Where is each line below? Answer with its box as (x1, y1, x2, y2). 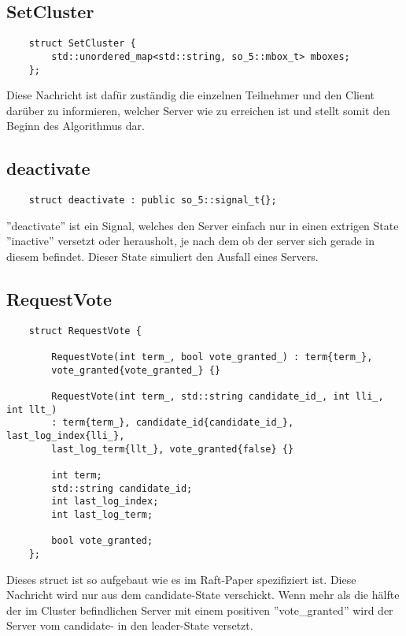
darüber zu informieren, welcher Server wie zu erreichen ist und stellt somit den (6, 102, 390, 118)
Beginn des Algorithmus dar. (6, 117, 145, 134)
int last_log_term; (51, 508, 153, 520)
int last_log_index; (51, 496, 159, 508)
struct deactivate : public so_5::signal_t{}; (28, 195, 277, 206)
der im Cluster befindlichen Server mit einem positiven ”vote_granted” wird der (6, 601, 393, 618)
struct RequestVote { (28, 325, 142, 337)
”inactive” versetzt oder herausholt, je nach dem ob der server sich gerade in (6, 232, 375, 249)
